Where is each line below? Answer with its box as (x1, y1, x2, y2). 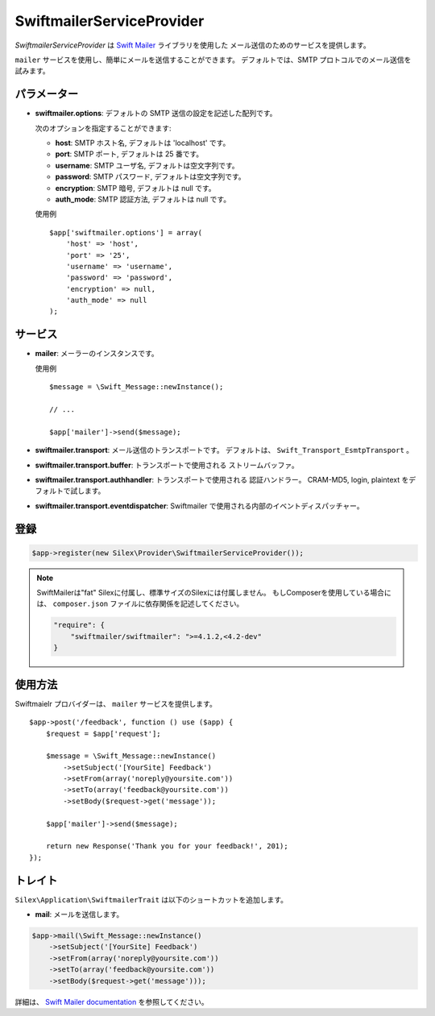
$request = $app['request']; (45, 729, 161, 738)
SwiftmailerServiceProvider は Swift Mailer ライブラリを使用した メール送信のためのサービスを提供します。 (14, 40, 371, 50)
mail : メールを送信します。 (35, 910, 124, 919)
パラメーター (14, 87, 79, 101)
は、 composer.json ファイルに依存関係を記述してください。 (36, 599, 244, 608)
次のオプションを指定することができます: (35, 123, 172, 133)
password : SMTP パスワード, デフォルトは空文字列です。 (55, 172, 246, 181)
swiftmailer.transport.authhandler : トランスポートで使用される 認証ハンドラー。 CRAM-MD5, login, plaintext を (35, 475, 409, 484)
